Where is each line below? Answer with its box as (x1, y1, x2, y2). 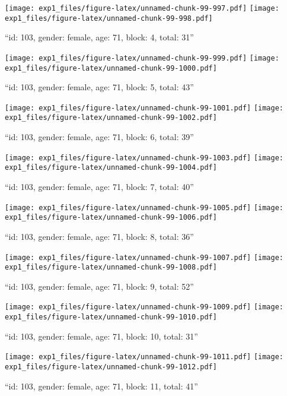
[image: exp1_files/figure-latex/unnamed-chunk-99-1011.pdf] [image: (5, 353, 284, 362)
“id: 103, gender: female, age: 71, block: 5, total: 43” (5, 81, 194, 93)
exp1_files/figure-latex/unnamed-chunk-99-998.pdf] (5, 14, 213, 23)
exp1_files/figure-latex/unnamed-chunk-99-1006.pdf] (5, 213, 217, 222)
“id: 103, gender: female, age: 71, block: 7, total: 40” (5, 180, 194, 193)
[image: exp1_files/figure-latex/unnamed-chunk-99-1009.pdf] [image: (5, 303, 284, 312)
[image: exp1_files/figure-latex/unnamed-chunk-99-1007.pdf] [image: (5, 253, 284, 262)
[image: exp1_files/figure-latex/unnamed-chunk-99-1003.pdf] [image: (5, 153, 284, 162)
